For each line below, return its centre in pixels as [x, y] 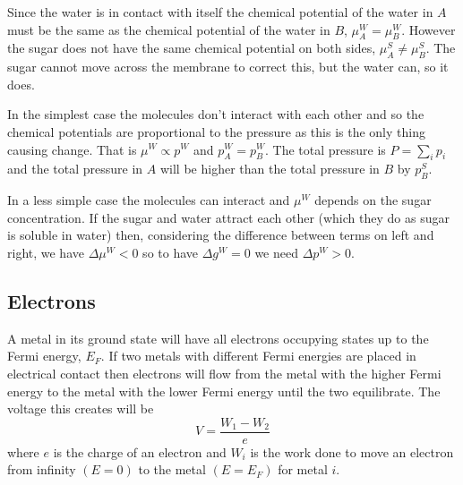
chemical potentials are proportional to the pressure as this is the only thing [216, 131]
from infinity [42, 469]
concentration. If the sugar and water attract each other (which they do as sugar [228, 217]
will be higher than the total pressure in [270, 169]
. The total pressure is [326, 149]
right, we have [46, 252]
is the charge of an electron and [140, 451]
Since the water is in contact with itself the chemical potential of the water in [220, 12]
